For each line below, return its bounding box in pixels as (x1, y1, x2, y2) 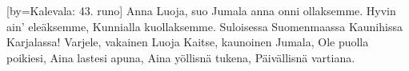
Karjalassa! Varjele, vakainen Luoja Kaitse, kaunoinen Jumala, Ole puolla (6, 34, 369, 50)
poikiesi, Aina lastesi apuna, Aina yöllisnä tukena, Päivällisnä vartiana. (6, 49, 355, 65)
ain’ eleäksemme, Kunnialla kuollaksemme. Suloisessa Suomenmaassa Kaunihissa (6, 18, 403, 34)
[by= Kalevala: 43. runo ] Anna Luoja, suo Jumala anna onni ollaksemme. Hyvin (6, 2, 396, 18)
